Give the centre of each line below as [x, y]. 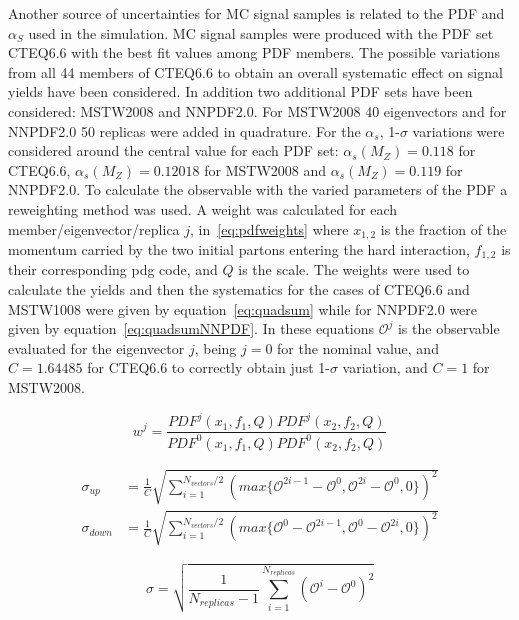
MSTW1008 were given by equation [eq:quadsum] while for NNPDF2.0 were [243, 308]
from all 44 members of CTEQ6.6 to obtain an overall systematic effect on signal [255, 71]
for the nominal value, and [358, 347]
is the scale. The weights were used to [354, 269]
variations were [458, 130]
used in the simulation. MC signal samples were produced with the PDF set [261, 32]
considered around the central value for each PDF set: [173, 150]
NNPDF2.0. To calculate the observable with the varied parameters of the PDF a [258, 189]
